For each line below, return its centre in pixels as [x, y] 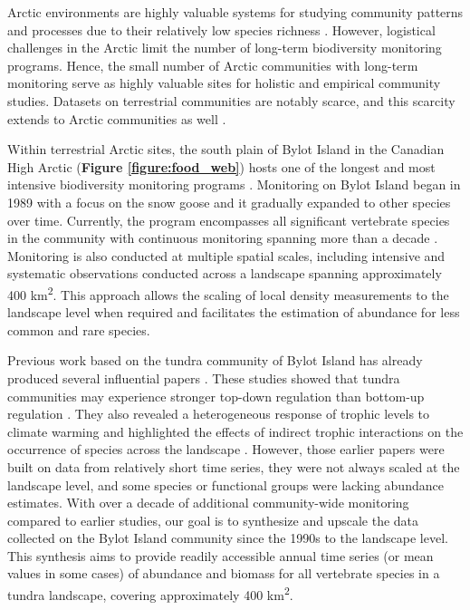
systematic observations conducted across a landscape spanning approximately [225, 273]
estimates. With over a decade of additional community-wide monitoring [208, 503]
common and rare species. [79, 329]
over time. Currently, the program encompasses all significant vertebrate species [229, 220]
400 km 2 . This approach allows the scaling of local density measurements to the [228, 293]
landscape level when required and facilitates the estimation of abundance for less [234, 312]
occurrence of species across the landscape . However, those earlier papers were [226, 449]
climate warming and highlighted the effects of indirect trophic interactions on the [235, 431]
